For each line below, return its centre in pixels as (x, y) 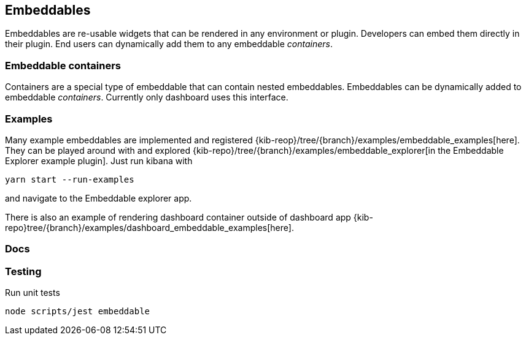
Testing (23, 271)
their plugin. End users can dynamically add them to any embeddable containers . (169, 44)
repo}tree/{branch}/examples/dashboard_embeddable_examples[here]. (149, 227)
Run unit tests (33, 293)
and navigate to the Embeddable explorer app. (99, 198)
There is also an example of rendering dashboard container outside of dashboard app (178, 217)
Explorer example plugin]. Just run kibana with (99, 161)
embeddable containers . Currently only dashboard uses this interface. (147, 97)
